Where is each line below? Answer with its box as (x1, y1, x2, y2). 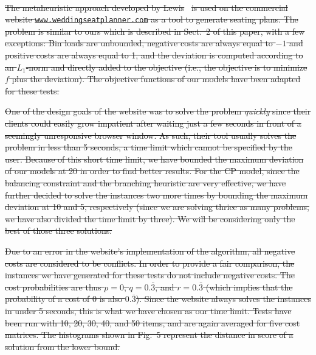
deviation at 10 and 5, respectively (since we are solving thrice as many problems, (5, 200, 310, 213)
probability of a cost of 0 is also (5, 292, 123, 305)
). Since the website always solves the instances (136, 292, 311, 305)
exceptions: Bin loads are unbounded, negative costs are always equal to (5, 37, 273, 49)
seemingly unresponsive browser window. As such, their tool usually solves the (5, 128, 297, 141)
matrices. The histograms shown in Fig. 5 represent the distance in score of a (5, 328, 294, 341)
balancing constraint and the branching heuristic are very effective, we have (5, 176, 286, 189)
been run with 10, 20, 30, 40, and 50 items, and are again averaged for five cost (5, 316, 300, 329)
